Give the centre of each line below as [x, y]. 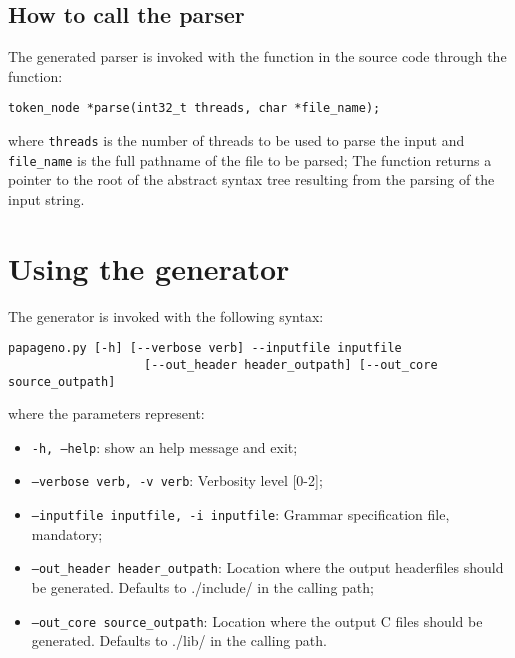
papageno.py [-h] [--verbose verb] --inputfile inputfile [205, 348]
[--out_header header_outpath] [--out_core [291, 364]
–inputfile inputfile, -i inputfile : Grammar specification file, [240, 514]
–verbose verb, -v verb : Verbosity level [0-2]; [177, 480]
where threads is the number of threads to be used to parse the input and [236, 140]
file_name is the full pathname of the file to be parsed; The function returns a [250, 159]
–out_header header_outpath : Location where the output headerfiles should [267, 567]
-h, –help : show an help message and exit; [164, 446]
